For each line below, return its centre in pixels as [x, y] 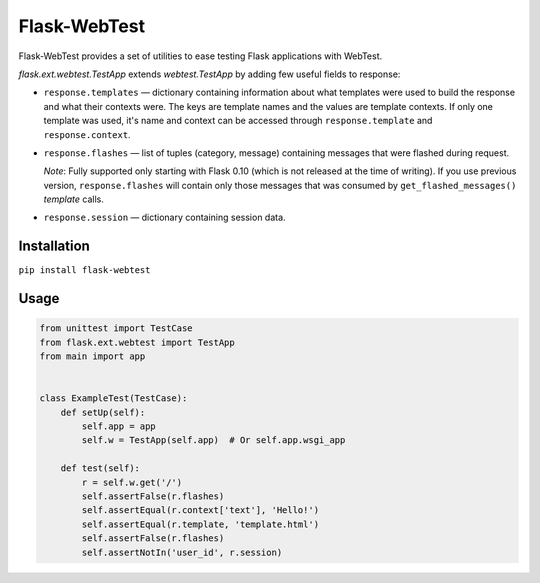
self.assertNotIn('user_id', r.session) [182, 552]
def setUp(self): [103, 412]
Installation [54, 246]
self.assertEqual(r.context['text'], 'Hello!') [200, 510]
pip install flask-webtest [84, 270]
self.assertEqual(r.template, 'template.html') [200, 524]
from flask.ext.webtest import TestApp [137, 342]
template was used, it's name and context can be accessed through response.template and [238, 121]
